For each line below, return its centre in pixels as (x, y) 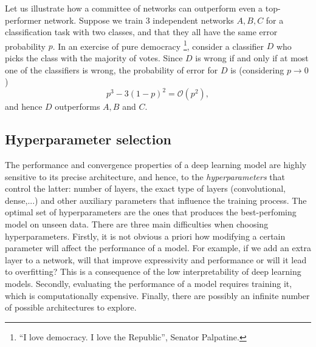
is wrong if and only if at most (252, 58)
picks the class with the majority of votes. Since (94, 58)
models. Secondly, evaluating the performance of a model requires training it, (149, 284)
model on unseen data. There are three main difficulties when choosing (137, 224)
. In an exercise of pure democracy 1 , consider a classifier (158, 45)
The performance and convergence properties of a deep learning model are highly (156, 165)
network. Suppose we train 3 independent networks (139, 20)
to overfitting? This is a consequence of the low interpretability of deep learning (153, 271)
